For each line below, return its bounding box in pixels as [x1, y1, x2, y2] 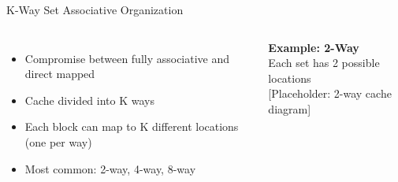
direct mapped [24, 65, 95, 82]
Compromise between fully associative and [24, 50, 230, 66]
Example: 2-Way [268, 39, 359, 55]
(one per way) [24, 133, 92, 150]
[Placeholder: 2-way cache [268, 85, 392, 102]
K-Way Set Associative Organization [6, 2, 184, 17]
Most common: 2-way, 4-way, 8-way [24, 160, 196, 176]
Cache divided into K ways [24, 91, 154, 108]
